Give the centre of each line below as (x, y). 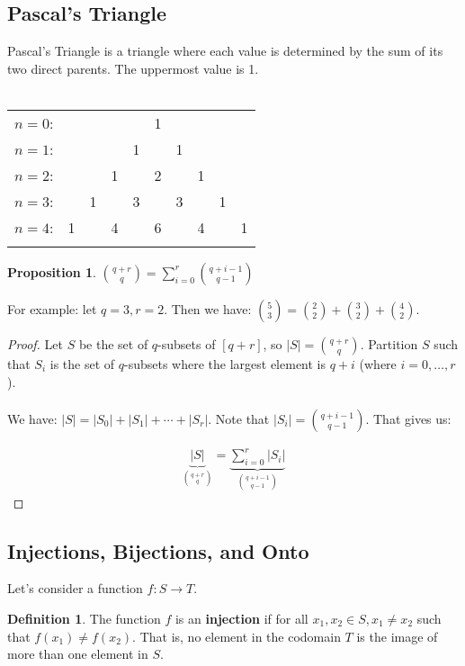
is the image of (397, 636)
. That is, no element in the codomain (237, 636)
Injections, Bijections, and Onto (158, 550)
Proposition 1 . (52, 271)
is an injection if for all (241, 618)
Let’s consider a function (75, 588)
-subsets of (187, 343)
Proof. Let (35, 343)
